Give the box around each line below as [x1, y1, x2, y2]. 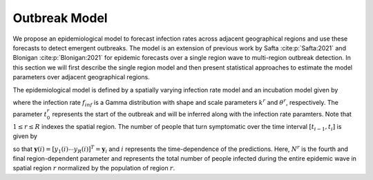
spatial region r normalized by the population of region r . [12, 164, 175, 172]
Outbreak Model [12, 10, 108, 26]
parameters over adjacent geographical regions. [12, 73, 150, 81]
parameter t [12, 110, 48, 119]
